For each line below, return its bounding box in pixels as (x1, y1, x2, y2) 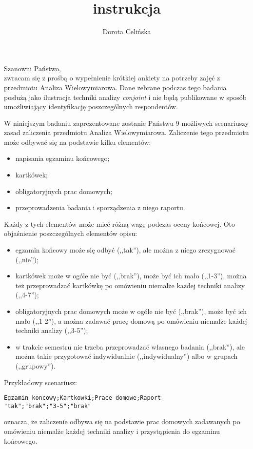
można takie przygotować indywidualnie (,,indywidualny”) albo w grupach (15, 351, 238, 361)
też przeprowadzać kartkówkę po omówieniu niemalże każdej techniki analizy (15, 280, 245, 290)
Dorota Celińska (102, 26, 151, 37)
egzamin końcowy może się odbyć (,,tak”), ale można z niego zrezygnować (15, 245, 235, 255)
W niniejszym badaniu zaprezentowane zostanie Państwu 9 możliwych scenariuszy (4, 117, 249, 128)
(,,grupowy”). (15, 360, 56, 371)
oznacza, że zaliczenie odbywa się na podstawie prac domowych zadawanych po (4, 416, 240, 427)
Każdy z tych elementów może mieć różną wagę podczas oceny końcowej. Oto (4, 218, 235, 229)
